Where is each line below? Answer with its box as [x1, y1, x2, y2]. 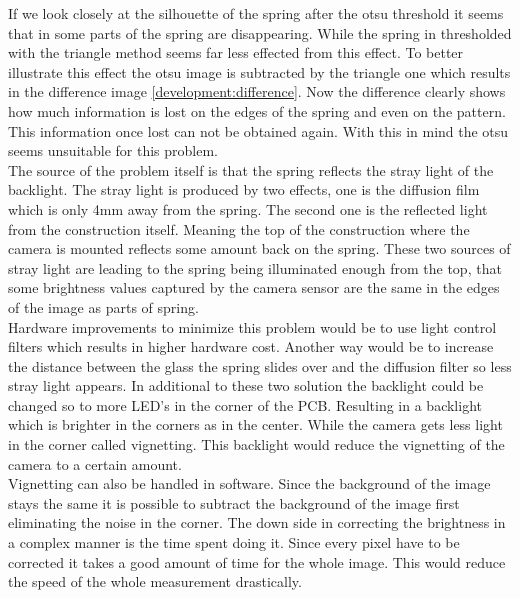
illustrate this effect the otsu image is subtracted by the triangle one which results [8, 61, 511, 82]
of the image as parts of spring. [8, 296, 199, 317]
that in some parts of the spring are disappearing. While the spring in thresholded [8, 22, 512, 43]
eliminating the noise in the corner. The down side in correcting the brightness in [8, 512, 506, 533]
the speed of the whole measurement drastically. [8, 571, 302, 592]
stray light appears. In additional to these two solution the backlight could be [8, 375, 484, 396]
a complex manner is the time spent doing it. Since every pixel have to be [8, 532, 460, 553]
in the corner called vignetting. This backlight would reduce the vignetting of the [8, 434, 505, 455]
